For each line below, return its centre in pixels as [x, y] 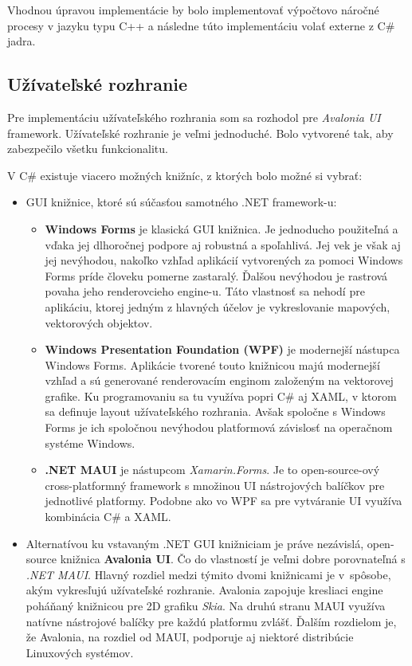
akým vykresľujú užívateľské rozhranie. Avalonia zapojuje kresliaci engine [204, 590]
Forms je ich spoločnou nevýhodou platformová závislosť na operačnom [219, 427]
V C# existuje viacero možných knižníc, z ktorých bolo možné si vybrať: [185, 175]
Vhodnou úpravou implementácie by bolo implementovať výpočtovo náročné [193, 10]
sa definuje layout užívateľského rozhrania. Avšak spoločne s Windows [215, 411]
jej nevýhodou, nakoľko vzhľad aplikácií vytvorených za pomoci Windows [224, 260]
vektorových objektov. [99, 322]
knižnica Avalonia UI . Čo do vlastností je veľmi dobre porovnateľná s [233, 559]
